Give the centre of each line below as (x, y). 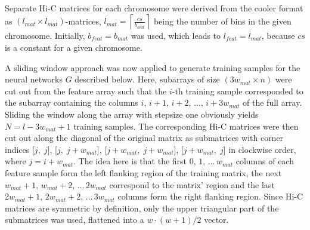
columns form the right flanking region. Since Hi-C (210, 196)
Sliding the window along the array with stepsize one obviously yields (132, 114)
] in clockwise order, (260, 149)
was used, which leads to (176, 35)
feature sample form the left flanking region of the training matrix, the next (143, 172)
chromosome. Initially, (45, 35)
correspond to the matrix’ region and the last (192, 184)
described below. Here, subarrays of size (147, 79)
